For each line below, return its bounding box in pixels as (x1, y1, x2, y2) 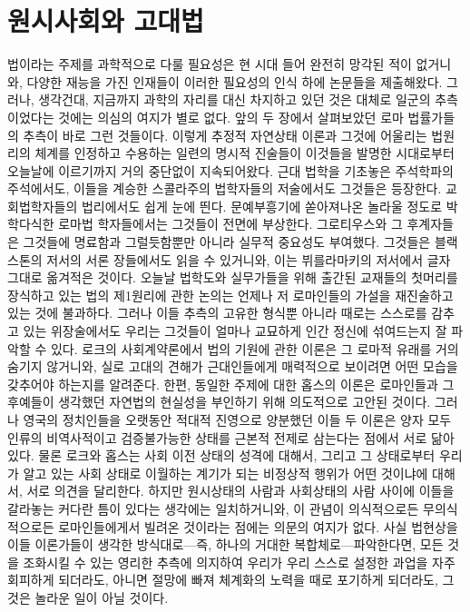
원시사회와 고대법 (7, 2, 204, 39)
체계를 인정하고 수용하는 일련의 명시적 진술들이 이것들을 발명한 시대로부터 (34, 143, 455, 163)
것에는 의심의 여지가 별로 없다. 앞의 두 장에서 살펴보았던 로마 (58, 107, 404, 126)
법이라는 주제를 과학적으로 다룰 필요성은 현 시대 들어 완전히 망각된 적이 (7, 54, 412, 74)
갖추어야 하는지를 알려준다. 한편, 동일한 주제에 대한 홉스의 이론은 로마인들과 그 (7, 374, 455, 393)
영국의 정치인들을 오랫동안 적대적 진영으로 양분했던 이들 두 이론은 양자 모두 (23, 410, 452, 429)
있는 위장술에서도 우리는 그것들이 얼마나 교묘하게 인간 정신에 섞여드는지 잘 (23, 321, 447, 341)
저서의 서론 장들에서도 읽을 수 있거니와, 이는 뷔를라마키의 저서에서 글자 (46, 250, 451, 269)
